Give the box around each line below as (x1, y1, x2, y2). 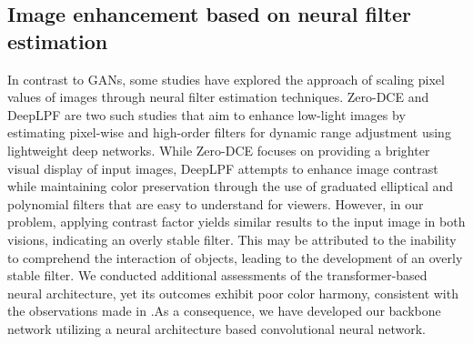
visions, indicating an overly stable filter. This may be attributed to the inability (7, 229, 457, 248)
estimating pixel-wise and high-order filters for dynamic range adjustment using (7, 123, 451, 142)
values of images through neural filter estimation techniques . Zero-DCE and (7, 87, 429, 106)
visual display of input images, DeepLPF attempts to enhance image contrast (7, 158, 438, 177)
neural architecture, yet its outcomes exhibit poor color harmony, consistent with (7, 283, 458, 302)
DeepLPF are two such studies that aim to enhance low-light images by (7, 105, 406, 124)
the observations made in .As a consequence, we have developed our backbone (7, 301, 441, 320)
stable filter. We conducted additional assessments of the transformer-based (7, 266, 428, 285)
